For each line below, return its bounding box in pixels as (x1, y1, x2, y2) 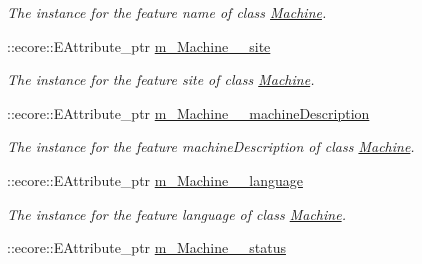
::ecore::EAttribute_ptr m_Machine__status (7, 237, 286, 258)
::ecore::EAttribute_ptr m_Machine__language (7, 169, 303, 190)
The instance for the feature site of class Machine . (7, 69, 315, 90)
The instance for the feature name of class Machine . (7, 2, 327, 22)
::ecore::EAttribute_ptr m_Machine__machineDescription (7, 102, 370, 123)
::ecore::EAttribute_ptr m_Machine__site (7, 35, 271, 56)
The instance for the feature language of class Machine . (7, 203, 346, 224)
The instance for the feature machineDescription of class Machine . (7, 136, 415, 157)
